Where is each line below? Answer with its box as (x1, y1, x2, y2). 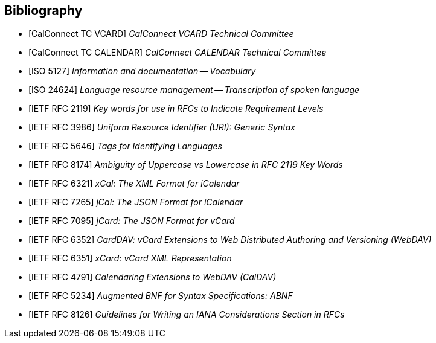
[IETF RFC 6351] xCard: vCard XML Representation (28, 253, 232, 264)
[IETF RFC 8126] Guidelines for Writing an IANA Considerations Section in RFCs (28, 309, 345, 320)
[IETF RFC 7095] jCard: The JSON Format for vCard (28, 216, 235, 226)
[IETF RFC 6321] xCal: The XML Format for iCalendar (28, 178, 240, 189)
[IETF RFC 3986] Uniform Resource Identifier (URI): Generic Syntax (28, 122, 295, 133)
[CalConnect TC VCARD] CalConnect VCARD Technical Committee (28, 28, 294, 39)
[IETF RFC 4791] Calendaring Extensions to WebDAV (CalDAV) (28, 272, 277, 283)
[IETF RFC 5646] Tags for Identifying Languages (28, 141, 222, 152)
